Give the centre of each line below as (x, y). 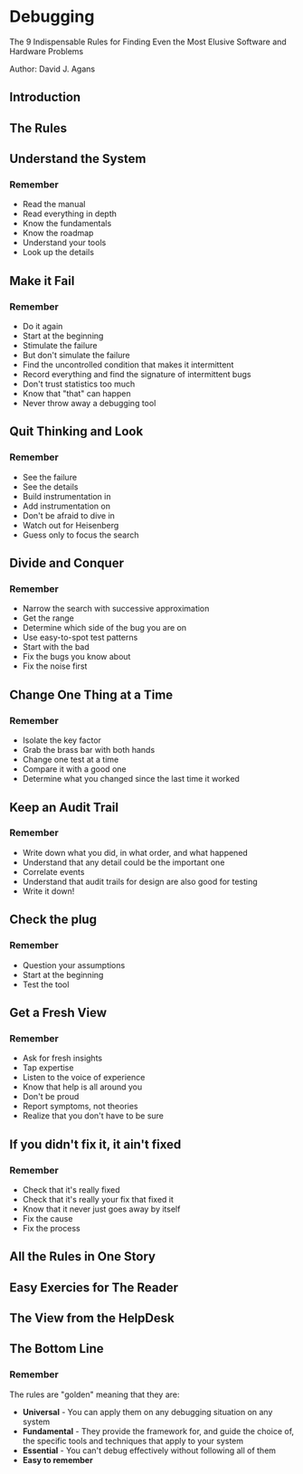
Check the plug (53, 920)
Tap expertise (48, 1068)
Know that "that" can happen (76, 394)
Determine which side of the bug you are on (104, 628)
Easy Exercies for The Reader (94, 1287)
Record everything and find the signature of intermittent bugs (137, 375)
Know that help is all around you (82, 1087)
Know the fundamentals (67, 223)
